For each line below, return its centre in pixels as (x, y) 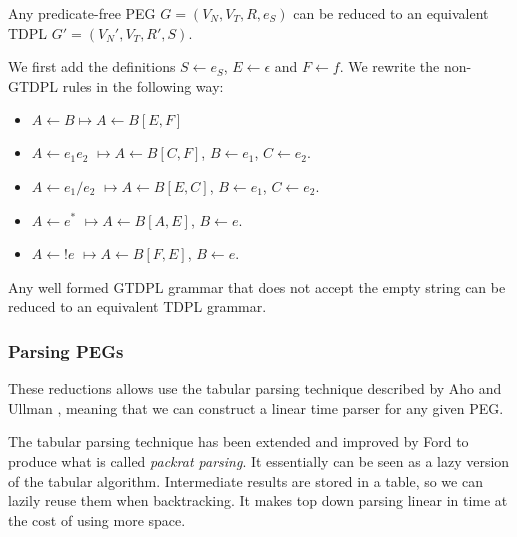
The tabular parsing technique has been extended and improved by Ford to (238, 441)
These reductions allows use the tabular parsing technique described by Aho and (255, 388)
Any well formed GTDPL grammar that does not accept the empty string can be (257, 286)
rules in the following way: (143, 85)
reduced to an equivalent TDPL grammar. (137, 306)
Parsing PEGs (66, 350)
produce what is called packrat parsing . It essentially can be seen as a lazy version (259, 460)
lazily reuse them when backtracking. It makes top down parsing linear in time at (258, 500)
